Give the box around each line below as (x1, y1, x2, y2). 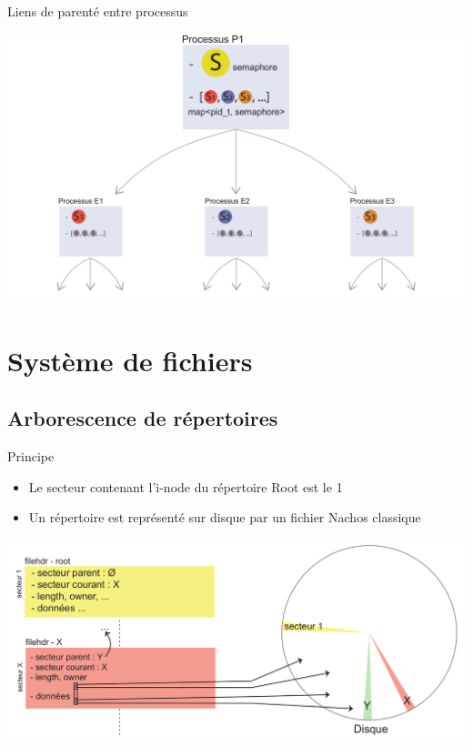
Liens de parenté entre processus (7, 2, 188, 20)
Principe (7, 447, 55, 466)
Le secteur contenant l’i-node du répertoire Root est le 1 (28, 477, 343, 496)
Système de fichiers (7, 341, 253, 379)
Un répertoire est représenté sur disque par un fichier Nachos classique (28, 508, 421, 527)
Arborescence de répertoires (7, 404, 278, 432)
